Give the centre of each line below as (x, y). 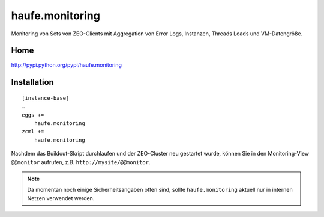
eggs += (33, 115)
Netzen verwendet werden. (61, 198)
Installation (32, 82)
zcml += (33, 132)
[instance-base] (46, 98)
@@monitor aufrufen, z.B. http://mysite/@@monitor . (81, 162)
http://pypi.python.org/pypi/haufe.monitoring (67, 65)
